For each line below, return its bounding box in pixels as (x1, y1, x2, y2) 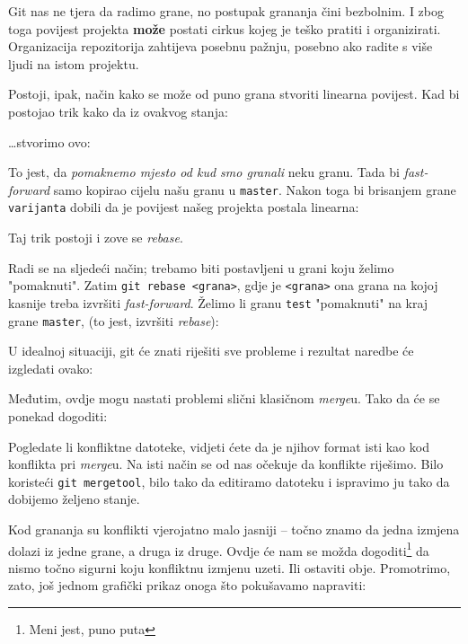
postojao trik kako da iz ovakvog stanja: (8, 101, 228, 120)
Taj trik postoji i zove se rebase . (8, 228, 183, 247)
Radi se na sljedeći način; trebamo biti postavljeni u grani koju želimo (8, 258, 394, 277)
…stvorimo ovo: (8, 132, 91, 151)
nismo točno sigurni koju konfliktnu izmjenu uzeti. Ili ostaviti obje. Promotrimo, (8, 558, 451, 577)
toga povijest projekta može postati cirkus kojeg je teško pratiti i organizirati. (8, 19, 441, 38)
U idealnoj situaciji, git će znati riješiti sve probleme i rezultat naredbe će (8, 341, 414, 360)
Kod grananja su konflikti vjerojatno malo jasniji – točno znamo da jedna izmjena (8, 520, 460, 539)
